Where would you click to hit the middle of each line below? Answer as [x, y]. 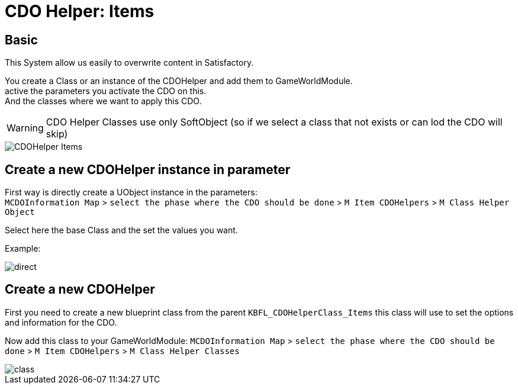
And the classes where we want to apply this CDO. [103, 101]
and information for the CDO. [61, 322]
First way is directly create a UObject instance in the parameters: [131, 192]
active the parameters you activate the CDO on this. [106, 91]
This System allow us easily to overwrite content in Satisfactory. [129, 63]
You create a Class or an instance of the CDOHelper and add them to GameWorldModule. [179, 81]
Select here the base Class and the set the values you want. [121, 230]
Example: [23, 249]
